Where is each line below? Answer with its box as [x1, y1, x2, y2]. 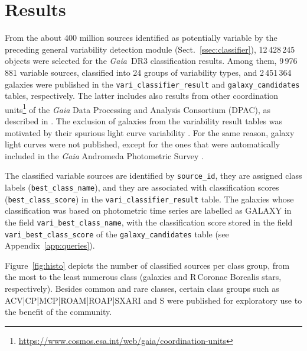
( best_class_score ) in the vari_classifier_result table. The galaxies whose [5, 192, 294, 205]
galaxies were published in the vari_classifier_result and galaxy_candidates [5, 78, 300, 90]
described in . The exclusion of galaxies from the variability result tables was [5, 115, 283, 127]
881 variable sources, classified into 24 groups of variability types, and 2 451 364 [5, 66, 292, 78]
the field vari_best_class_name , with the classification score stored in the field [5, 215, 293, 228]
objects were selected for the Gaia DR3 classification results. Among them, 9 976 [5, 54, 298, 67]
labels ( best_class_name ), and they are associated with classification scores [5, 181, 279, 194]
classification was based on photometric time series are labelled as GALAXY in [5, 204, 292, 217]
